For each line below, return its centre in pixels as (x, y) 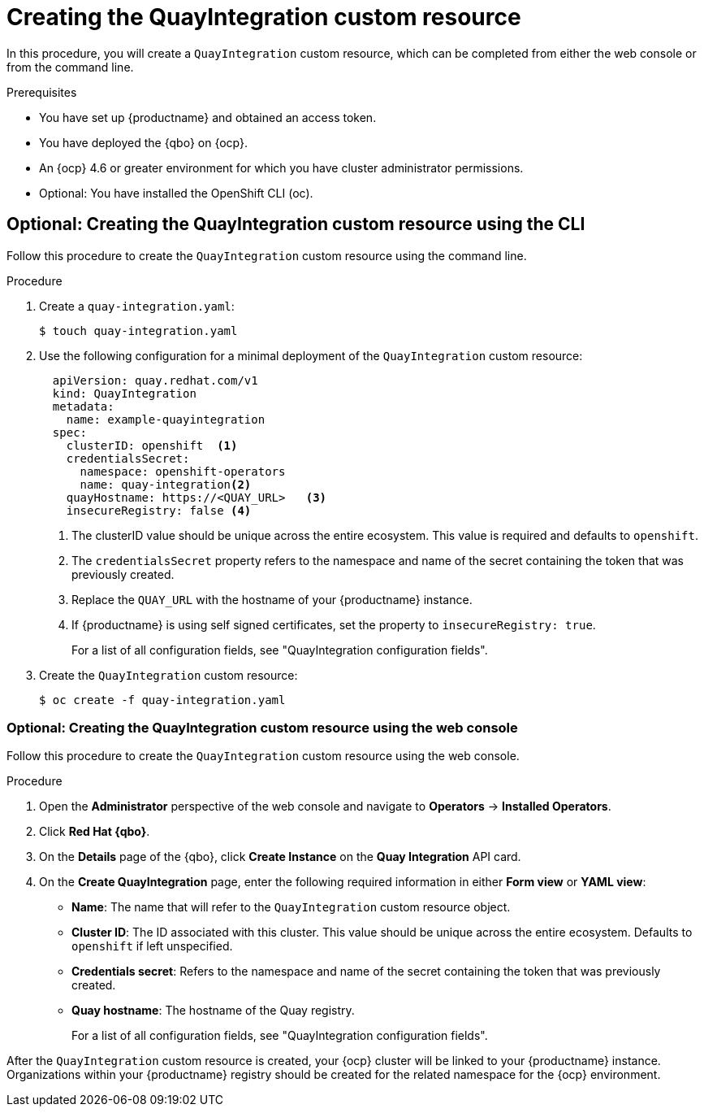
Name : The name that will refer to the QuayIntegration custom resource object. (291, 907)
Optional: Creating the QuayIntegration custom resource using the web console (262, 727)
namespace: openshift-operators (183, 471)
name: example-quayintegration (166, 419)
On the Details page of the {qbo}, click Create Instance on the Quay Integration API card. (280, 857)
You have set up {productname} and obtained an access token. (208, 117)
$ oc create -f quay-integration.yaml (162, 700)
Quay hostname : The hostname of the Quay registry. (213, 1011)
